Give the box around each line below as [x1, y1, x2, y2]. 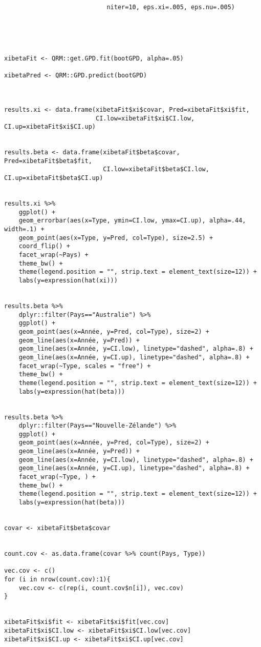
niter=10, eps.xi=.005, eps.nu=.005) [106, 4, 235, 11]
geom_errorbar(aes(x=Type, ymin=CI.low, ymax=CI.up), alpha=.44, [18, 217, 246, 225]
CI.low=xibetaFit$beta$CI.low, [103, 166, 209, 173]
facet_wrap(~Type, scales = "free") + [18, 362, 151, 370]
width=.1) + [4, 226, 45, 233]
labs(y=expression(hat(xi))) [18, 277, 118, 284]
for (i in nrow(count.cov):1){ [4, 575, 111, 583]
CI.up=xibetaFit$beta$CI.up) [4, 174, 103, 182]
